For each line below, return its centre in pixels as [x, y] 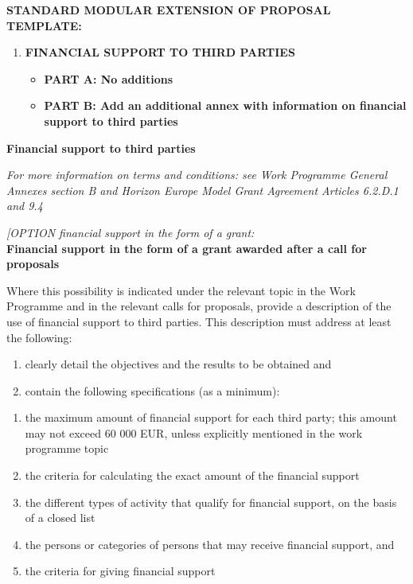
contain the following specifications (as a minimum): [152, 390]
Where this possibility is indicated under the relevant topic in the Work [181, 290]
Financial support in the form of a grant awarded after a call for [187, 248]
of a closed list [60, 518]
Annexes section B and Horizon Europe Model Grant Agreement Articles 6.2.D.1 [203, 190]
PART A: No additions [108, 78]
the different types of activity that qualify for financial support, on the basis [211, 502]
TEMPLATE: [44, 25]
